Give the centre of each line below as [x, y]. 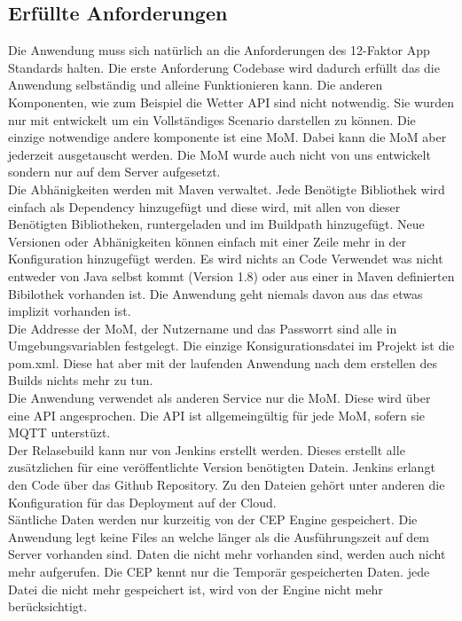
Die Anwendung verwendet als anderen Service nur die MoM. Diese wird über [219, 398]
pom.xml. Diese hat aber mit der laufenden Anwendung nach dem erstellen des [223, 362]
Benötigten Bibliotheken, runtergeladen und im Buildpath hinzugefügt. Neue [216, 224]
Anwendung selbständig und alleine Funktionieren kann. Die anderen [196, 85]
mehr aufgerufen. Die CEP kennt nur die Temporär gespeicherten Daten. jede [219, 572]
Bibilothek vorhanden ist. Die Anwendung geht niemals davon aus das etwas [215, 293]
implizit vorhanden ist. [70, 311]
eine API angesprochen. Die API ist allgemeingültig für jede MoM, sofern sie [217, 415]
